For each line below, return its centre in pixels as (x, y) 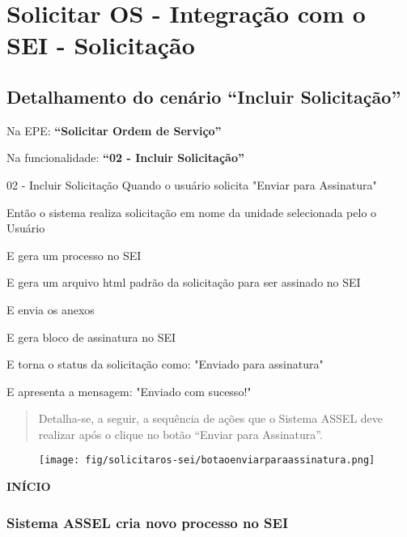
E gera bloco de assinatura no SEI (91, 337)
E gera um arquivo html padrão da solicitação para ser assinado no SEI (184, 282)
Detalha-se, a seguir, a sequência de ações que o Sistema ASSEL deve (211, 418)
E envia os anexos (51, 309)
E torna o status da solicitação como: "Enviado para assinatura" (165, 364)
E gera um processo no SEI (74, 255)
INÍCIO (29, 486)
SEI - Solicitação (101, 45)
